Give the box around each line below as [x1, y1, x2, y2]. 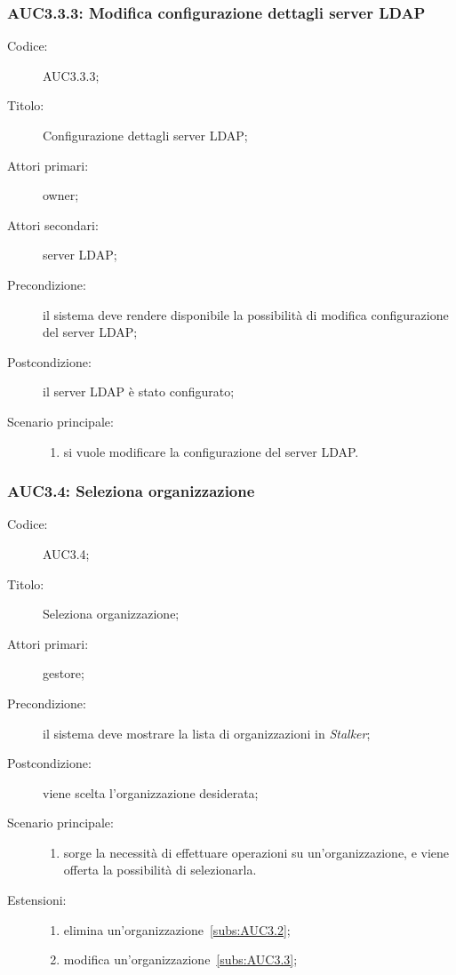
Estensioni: [7, 891, 67, 909]
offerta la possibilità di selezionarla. [63, 860, 257, 879]
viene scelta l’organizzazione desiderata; [43, 783, 259, 802]
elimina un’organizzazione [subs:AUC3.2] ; [63, 920, 291, 939]
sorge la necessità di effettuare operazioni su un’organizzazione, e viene [63, 843, 450, 861]
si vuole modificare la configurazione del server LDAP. [63, 442, 359, 460]
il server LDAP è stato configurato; [43, 382, 235, 401]
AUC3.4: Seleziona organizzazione [7, 480, 255, 502]
